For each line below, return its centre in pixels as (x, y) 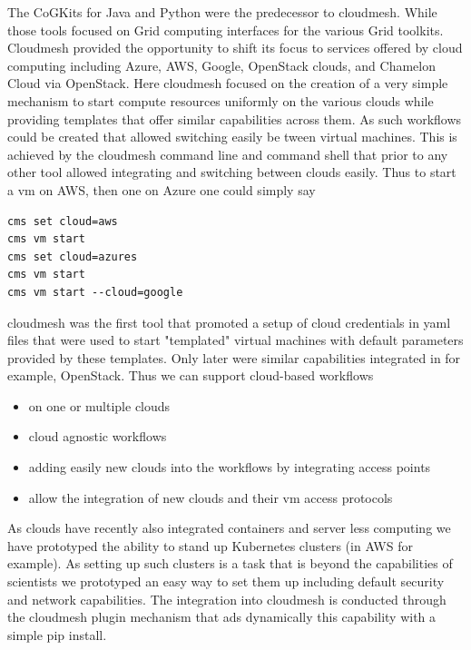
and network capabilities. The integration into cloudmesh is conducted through (227, 599)
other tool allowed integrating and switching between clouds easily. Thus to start (232, 172)
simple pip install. (57, 634)
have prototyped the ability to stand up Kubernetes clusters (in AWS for (210, 545)
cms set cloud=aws (63, 221)
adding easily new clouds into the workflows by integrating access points (230, 467)
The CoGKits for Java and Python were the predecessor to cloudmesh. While (222, 12)
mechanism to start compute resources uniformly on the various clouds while (221, 100)
